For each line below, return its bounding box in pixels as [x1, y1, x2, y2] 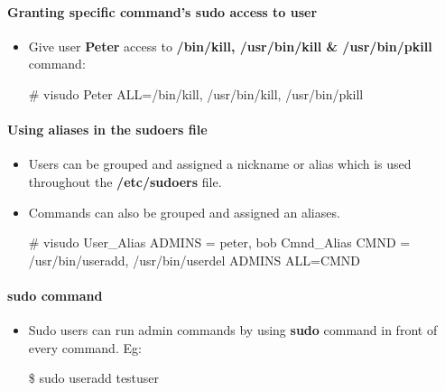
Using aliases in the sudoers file [7, 120, 208, 139]
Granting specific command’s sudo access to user [7, 2, 318, 21]
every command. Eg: [28, 338, 142, 357]
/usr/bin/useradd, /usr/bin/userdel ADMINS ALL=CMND [28, 250, 361, 269]
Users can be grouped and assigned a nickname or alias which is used [28, 154, 412, 173]
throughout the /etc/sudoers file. [28, 172, 222, 191]
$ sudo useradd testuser [28, 368, 160, 387]
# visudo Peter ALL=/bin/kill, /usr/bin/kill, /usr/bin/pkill [28, 84, 364, 103]
